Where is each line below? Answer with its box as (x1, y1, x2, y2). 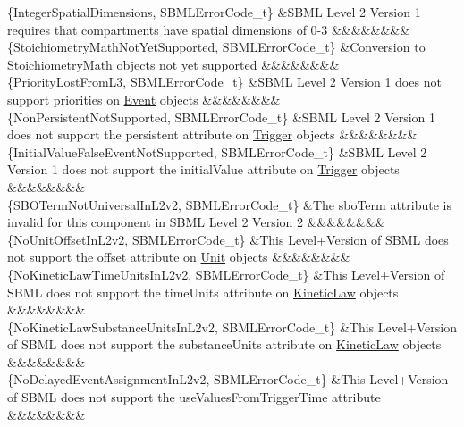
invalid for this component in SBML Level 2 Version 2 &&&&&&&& (7, 213, 385, 231)
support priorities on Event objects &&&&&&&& (7, 89, 281, 108)
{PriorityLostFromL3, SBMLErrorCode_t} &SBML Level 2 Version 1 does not (7, 72, 442, 91)
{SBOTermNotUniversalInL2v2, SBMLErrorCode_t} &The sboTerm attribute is (7, 195, 451, 213)
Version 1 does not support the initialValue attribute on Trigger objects (7, 160, 400, 179)
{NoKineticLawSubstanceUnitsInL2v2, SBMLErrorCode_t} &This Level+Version (7, 317, 457, 336)
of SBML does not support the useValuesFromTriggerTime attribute (7, 388, 381, 406)
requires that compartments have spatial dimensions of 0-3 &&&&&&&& (7, 20, 410, 38)
